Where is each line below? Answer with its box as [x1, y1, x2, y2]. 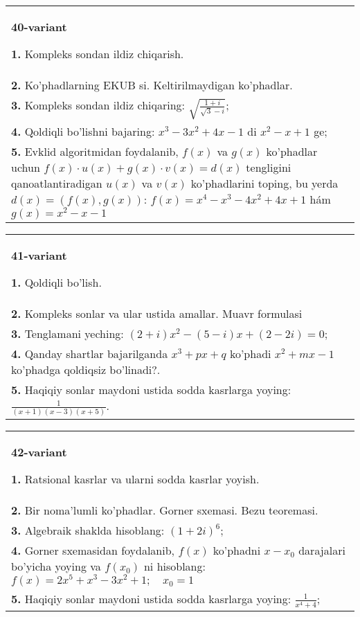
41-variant [11, 247, 67, 264]
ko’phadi [229, 346, 271, 362]
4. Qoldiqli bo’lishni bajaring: [11, 123, 155, 140]
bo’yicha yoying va [11, 558, 101, 575]
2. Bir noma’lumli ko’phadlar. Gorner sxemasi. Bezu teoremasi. [11, 502, 318, 519]
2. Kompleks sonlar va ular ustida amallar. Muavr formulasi [11, 305, 303, 322]
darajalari [298, 542, 345, 559]
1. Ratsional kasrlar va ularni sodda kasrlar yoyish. [11, 471, 260, 488]
